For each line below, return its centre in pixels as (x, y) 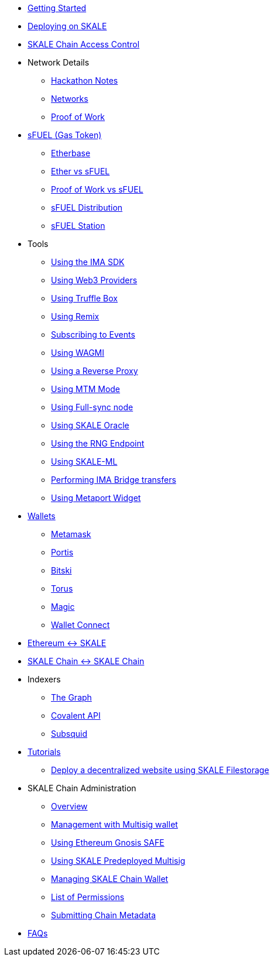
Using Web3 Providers (94, 280)
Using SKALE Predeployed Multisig (118, 861)
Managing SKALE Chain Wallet (110, 879)
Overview (69, 806)
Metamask (71, 534)
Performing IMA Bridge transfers (114, 480)
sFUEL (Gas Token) (65, 135)
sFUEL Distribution (87, 207)
